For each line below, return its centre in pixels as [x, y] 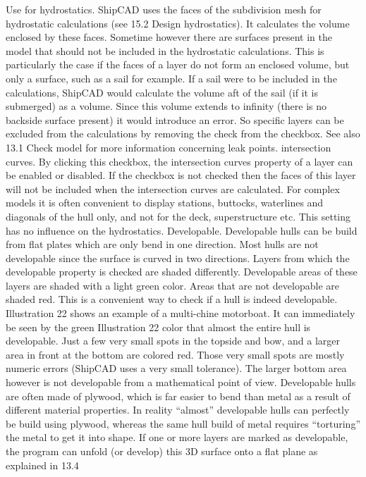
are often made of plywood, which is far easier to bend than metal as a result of [178, 396]
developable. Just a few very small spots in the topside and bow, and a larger [173, 341]
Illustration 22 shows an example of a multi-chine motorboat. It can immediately [181, 313]
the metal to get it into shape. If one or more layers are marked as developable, [177, 437]
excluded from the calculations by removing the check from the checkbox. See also [183, 134]
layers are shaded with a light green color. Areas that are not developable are [172, 285]
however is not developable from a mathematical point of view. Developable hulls [181, 382]
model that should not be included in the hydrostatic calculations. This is [165, 50]
